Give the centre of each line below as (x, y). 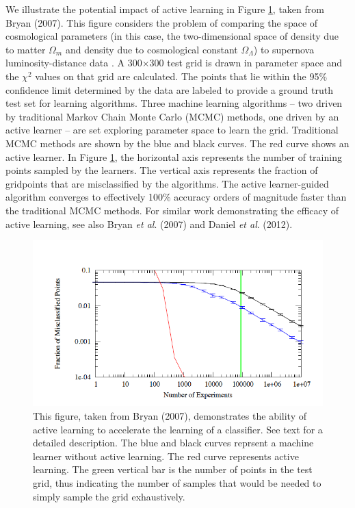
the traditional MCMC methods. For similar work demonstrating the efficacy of (172, 210)
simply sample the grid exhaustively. (109, 496)
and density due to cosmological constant (152, 49)
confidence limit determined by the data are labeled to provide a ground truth (169, 89)
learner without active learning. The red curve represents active (166, 456)
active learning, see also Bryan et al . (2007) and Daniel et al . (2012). (149, 224)
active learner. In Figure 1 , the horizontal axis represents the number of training (174, 156)
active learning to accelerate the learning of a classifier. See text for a (178, 429)
